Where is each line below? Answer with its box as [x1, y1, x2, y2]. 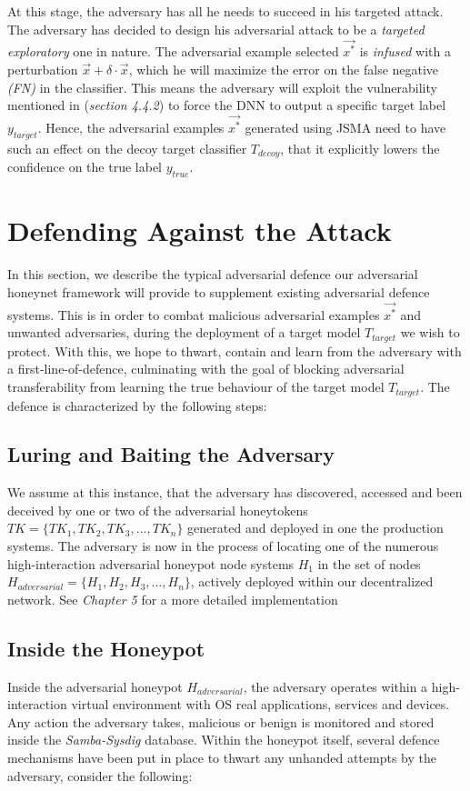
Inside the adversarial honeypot [7, 676, 183, 696]
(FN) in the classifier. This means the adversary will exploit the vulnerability [7, 77, 437, 96]
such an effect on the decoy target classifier [7, 138, 247, 157]
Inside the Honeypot [7, 634, 205, 662]
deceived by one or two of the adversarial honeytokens [7, 500, 308, 519]
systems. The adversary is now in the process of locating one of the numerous [7, 536, 439, 556]
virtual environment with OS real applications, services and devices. [71, 695, 450, 714]
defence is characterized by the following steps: [7, 395, 267, 415]
